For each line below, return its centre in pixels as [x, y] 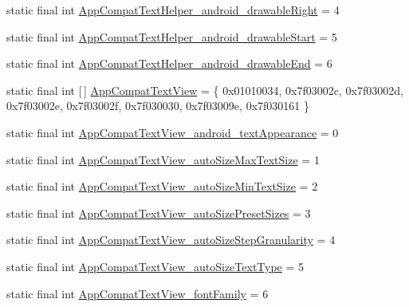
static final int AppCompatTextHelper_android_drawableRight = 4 [173, 10]
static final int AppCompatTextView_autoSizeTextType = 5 [155, 266]
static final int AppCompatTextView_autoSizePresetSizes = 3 [159, 213]
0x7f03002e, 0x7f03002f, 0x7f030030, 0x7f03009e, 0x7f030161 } [158, 106]
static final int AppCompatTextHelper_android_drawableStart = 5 [172, 36]
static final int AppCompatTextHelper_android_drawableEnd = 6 [169, 63]
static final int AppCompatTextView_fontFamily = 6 [138, 293]
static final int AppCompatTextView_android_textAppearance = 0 [173, 132]
